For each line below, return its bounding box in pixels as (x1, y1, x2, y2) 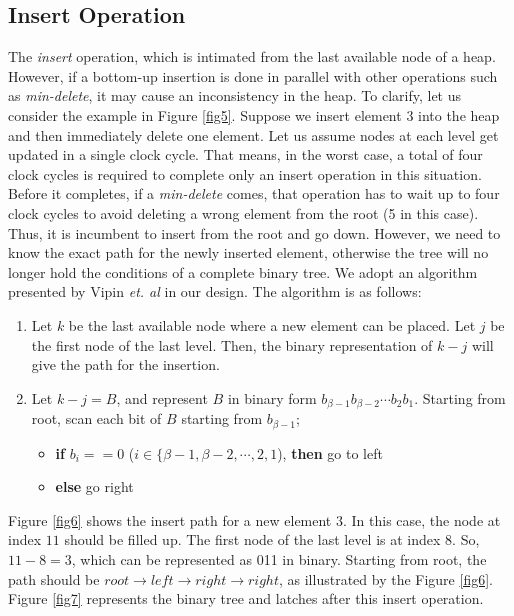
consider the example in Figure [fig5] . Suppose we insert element (8, 104, 402, 125)
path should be (8, 568, 100, 589)
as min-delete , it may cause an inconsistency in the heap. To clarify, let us (8, 85, 462, 106)
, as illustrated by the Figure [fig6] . (279, 568, 493, 589)
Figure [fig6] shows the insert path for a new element (8, 509, 332, 530)
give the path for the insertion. (31, 354, 220, 375)
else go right (55, 476, 134, 497)
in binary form (227, 387, 317, 408)
